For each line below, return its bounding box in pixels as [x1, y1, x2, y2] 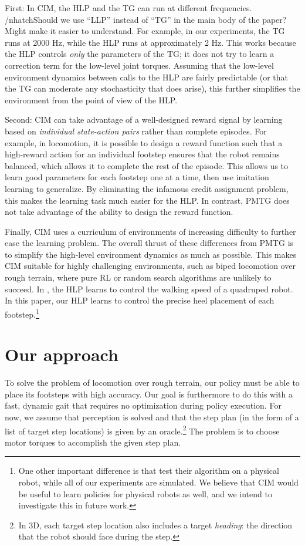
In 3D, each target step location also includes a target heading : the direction [18, 518, 293, 531]
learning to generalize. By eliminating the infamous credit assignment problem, [5, 182, 289, 194]
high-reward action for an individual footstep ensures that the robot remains [5, 148, 280, 160]
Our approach [5, 342, 118, 366]
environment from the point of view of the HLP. [5, 93, 178, 106]
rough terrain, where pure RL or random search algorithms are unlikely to [5, 271, 272, 284]
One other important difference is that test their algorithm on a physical [18, 464, 279, 477]
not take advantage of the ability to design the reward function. [5, 205, 233, 218]
